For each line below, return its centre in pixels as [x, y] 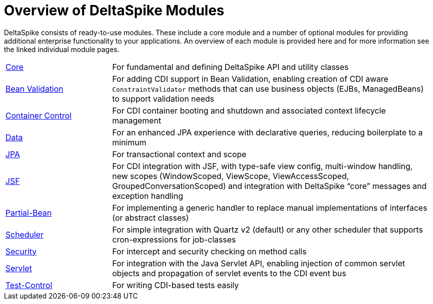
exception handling [148, 196]
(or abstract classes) [151, 217]
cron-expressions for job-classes [174, 239]
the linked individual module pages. [62, 49]
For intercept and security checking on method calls [209, 251]
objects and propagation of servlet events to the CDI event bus [229, 273]
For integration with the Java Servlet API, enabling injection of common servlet [259, 263]
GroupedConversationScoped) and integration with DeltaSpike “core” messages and [270, 186]
